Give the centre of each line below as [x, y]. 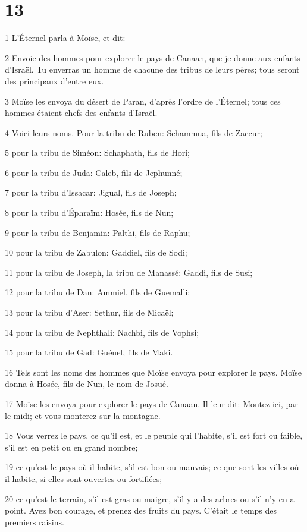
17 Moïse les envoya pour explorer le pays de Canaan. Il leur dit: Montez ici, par [151, 404]
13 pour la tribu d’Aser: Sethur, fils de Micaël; [89, 312]
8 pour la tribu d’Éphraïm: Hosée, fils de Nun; [89, 213]
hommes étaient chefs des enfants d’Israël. [81, 113]
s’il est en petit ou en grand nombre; [71, 447]
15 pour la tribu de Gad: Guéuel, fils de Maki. [89, 352]
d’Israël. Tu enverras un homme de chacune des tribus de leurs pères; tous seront [152, 69]
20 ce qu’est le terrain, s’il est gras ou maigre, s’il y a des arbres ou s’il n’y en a [150, 498]
